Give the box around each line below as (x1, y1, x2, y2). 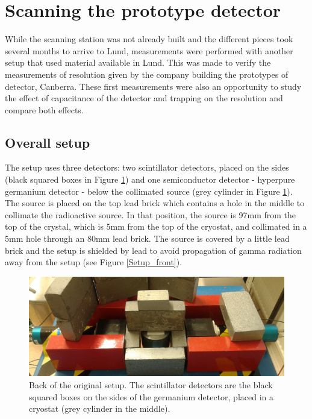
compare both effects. (5, 103, 84, 116)
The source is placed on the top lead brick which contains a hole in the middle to (5, 197, 305, 209)
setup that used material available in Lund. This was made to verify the (5, 56, 271, 69)
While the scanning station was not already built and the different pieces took (5, 33, 293, 45)
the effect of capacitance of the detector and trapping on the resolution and (5, 92, 283, 104)
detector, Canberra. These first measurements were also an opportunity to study (5, 80, 302, 92)
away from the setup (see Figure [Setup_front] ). (5, 256, 183, 268)
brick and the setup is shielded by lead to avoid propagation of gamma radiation (5, 244, 302, 256)
